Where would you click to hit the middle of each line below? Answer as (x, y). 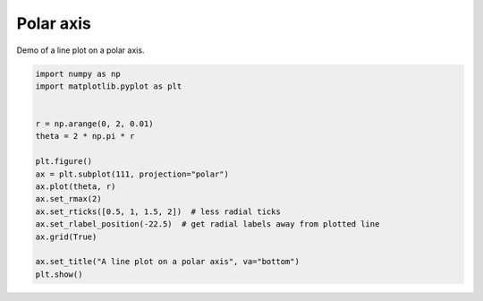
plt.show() (59, 274)
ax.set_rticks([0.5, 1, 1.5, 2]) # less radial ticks (158, 211)
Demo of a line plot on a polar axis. (80, 50)
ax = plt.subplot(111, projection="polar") (132, 174)
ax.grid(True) (66, 236)
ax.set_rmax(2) (68, 199)
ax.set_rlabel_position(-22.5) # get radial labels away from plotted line (208, 224)
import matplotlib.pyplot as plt (109, 86)
